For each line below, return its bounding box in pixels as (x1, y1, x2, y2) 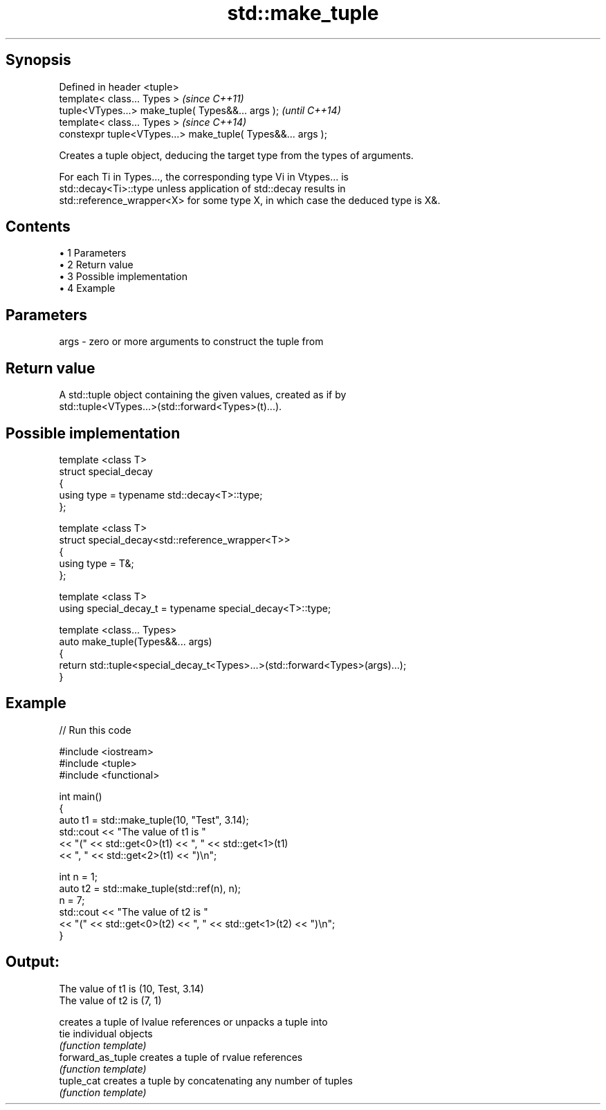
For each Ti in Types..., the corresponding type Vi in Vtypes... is (59, 170, 349, 183)
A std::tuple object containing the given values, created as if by (59, 389, 347, 401)
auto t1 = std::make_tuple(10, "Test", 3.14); (59, 813, 249, 826)
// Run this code (59, 723, 131, 736)
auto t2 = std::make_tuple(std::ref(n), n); (59, 882, 241, 894)
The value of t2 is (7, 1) (59, 994, 162, 1006)
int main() (59, 790, 102, 802)
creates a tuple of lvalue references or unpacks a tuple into (59, 1015, 328, 1028)
